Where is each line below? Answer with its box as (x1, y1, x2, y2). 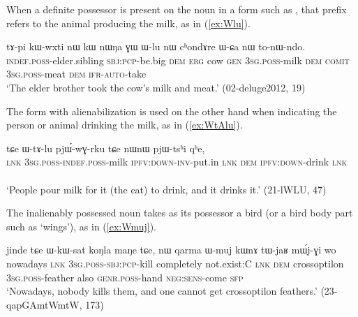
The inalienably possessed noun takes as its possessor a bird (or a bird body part (6, 205, 353, 220)
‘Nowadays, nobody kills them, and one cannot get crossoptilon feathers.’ (6, 283, 318, 298)
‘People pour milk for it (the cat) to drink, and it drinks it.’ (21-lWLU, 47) (6, 182, 327, 196)
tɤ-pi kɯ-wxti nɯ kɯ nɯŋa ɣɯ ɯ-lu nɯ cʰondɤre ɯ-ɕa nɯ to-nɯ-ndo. (6, 39, 306, 54)
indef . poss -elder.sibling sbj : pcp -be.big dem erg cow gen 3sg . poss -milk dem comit (6, 52, 350, 67)
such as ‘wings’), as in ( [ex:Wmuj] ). (6, 219, 156, 233)
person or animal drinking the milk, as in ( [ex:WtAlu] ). (6, 117, 243, 132)
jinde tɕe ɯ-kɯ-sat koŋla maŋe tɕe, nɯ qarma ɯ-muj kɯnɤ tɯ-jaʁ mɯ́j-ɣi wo (6, 242, 336, 257)
